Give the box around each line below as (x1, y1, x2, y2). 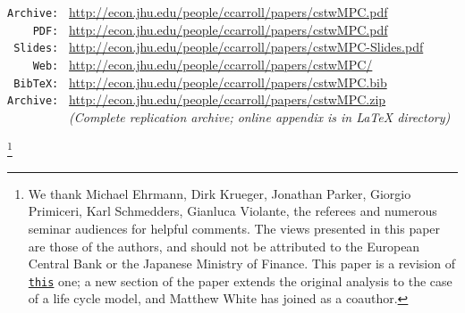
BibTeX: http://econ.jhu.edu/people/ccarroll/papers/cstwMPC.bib (13, 72, 387, 91)
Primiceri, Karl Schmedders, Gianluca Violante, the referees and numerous (28, 202, 437, 220)
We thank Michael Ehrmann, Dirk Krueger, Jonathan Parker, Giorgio (28, 184, 411, 202)
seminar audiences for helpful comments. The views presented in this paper (28, 219, 441, 238)
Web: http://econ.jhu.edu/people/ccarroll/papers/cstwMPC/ (32, 54, 373, 73)
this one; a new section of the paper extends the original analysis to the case (28, 271, 452, 290)
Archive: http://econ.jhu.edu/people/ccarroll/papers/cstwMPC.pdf (7, 3, 388, 21)
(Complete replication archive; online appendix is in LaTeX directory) (69, 107, 451, 126)
